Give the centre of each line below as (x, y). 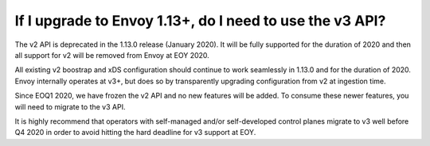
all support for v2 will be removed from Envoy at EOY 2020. (112, 55)
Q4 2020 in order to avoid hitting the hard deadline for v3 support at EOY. (135, 133)
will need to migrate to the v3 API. (70, 106)
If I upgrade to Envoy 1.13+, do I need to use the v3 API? (200, 21)
